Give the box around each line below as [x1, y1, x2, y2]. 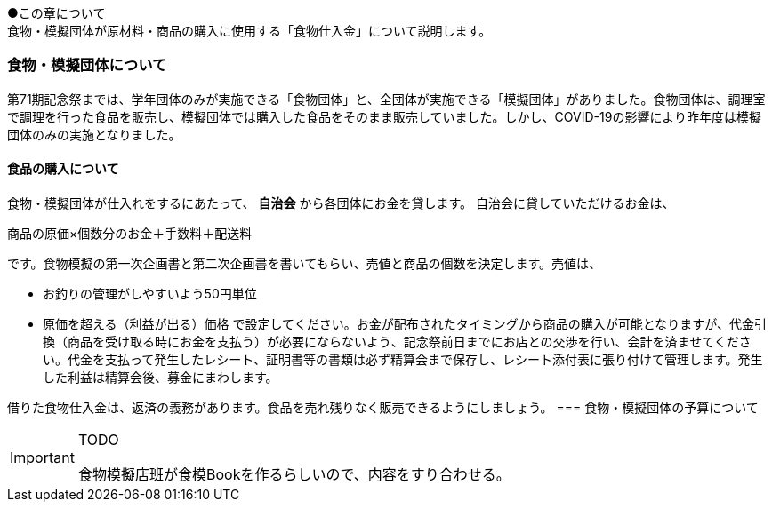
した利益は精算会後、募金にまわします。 [43, 369, 278, 385]
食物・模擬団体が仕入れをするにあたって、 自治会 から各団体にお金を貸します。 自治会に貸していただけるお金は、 [7, 195, 675, 211]
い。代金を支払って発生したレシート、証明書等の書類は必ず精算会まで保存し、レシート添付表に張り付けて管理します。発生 [43, 351, 763, 367]
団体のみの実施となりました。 [7, 126, 181, 142]
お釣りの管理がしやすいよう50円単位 [43, 285, 257, 301]
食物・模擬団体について [7, 56, 167, 75]
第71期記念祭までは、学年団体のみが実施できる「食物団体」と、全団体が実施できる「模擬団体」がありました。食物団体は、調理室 [7, 91, 766, 107]
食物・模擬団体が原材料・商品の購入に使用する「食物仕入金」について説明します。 [7, 23, 492, 38]
